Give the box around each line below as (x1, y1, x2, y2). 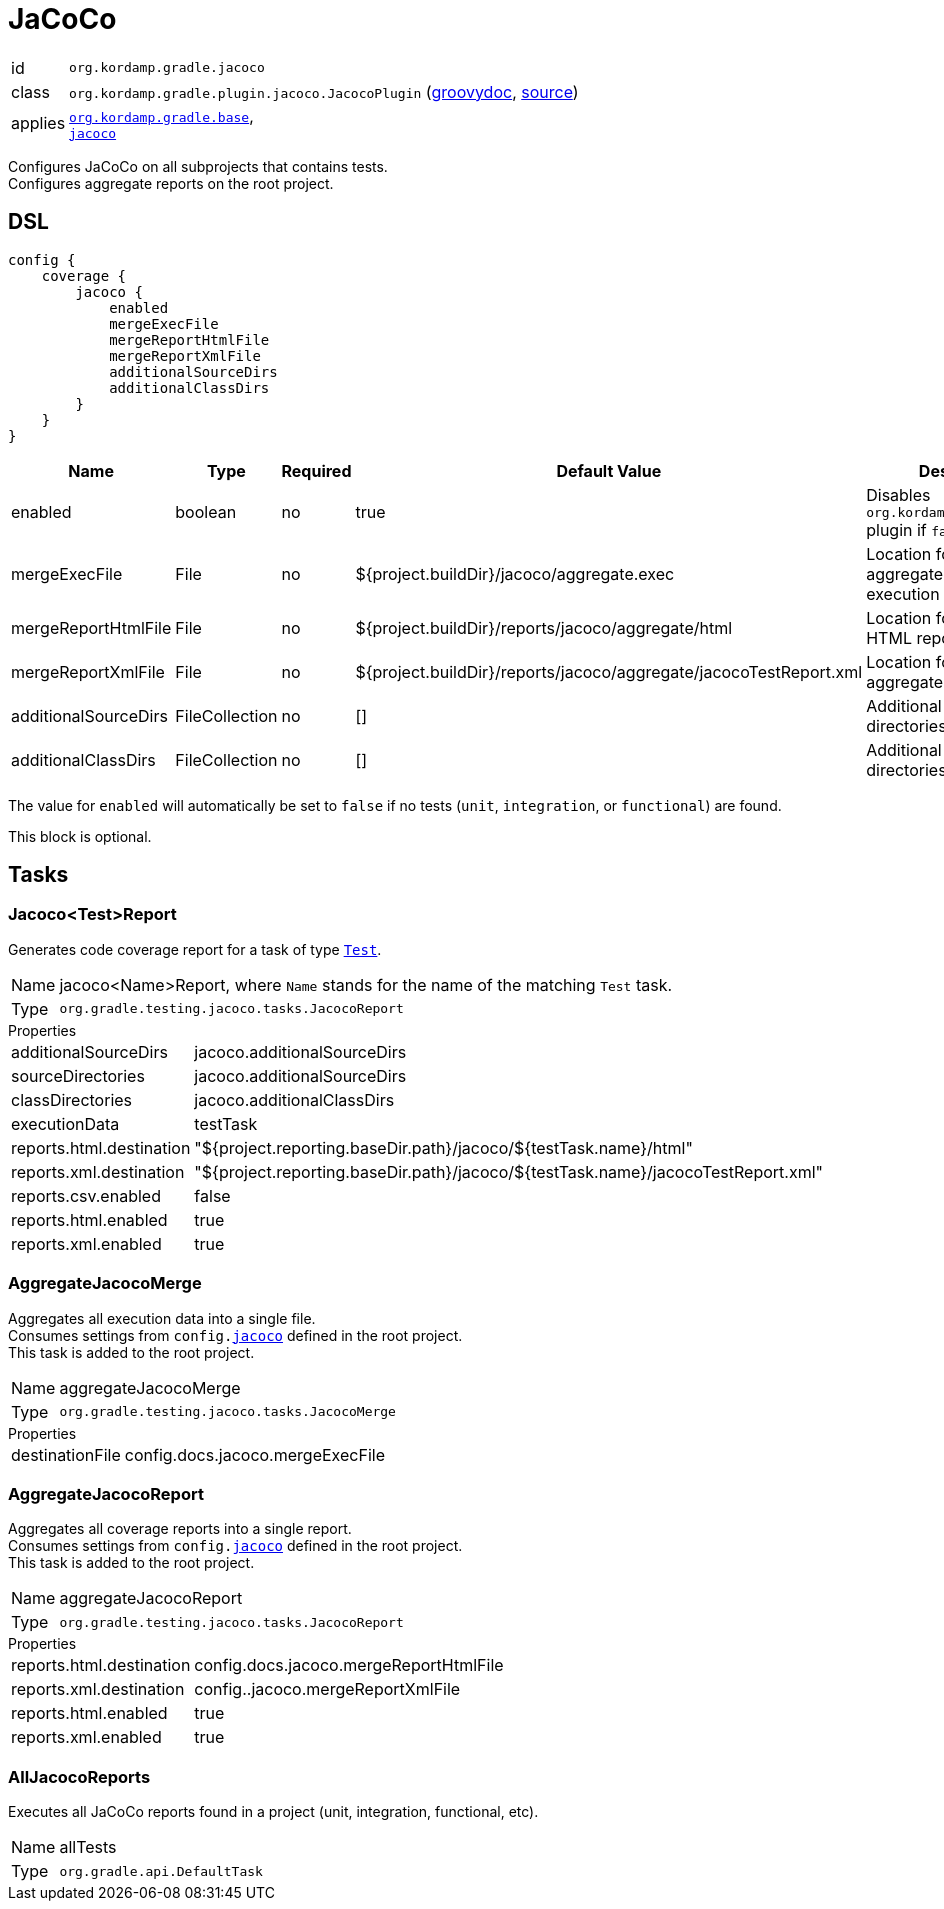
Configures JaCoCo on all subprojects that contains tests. (8, 157, 388, 175)
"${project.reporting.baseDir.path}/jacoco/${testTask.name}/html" (194, 1137, 693, 1158)
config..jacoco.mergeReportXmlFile (194, 1679, 461, 1700)
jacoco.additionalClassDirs (194, 1089, 395, 1110)
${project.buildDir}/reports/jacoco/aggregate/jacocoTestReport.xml (355, 661, 863, 682)
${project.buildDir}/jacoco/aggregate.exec (355, 563, 675, 584)
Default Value (556, 460, 662, 481)
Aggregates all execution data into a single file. (8, 1309, 316, 1327)
